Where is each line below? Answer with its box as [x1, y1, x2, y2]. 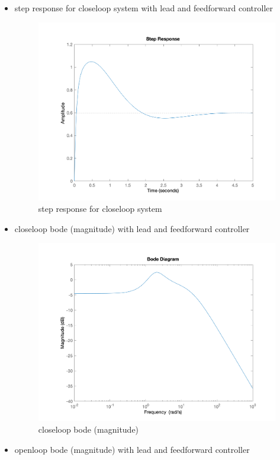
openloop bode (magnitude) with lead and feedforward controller [14, 443, 250, 455]
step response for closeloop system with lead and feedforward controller [14, 2, 273, 14]
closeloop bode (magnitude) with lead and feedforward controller [14, 222, 250, 234]
